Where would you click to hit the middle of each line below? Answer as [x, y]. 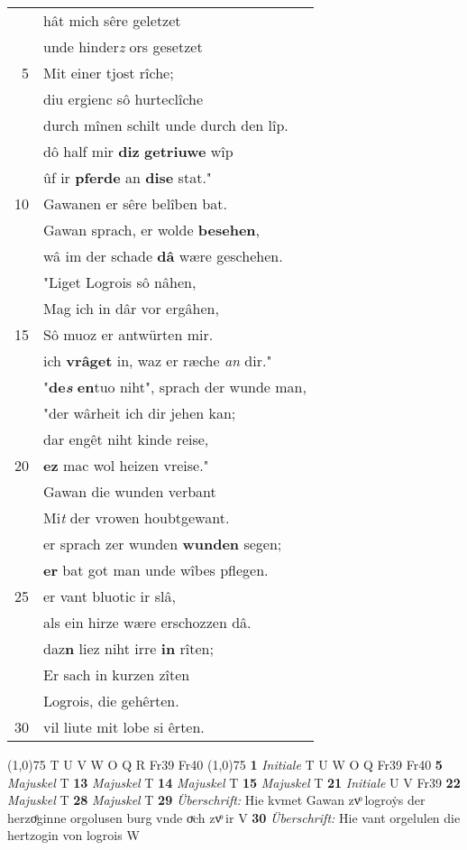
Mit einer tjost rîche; [109, 73]
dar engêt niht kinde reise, [126, 439]
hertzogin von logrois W [73, 835]
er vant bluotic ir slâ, [110, 596]
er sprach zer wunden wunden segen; [163, 544]
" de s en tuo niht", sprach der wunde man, [175, 387]
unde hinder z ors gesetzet [123, 46]
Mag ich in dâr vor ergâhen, [131, 308]
